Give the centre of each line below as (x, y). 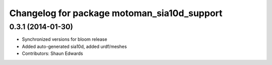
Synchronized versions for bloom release (65, 39)
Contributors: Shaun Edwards (52, 53)
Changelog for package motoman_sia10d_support (116, 13)
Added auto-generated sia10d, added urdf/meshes (74, 46)
